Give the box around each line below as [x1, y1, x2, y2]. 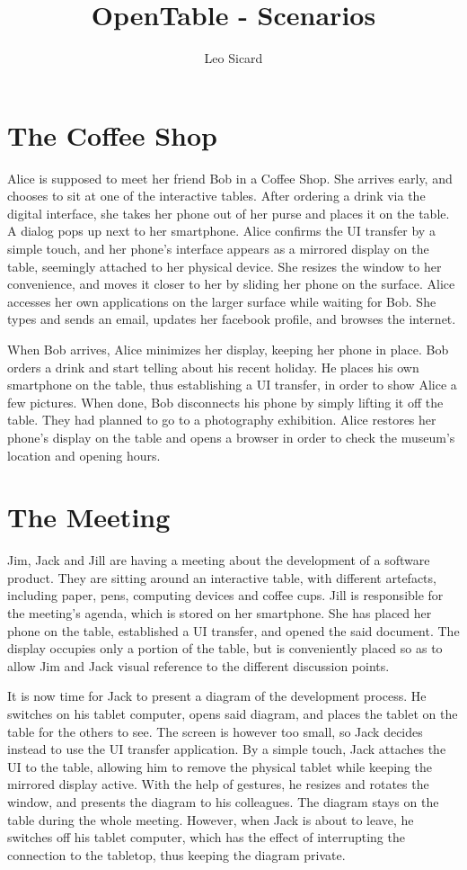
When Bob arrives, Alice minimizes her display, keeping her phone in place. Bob [7, 340, 449, 358]
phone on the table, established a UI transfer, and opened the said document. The [7, 621, 460, 640]
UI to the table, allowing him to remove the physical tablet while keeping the [7, 757, 432, 776]
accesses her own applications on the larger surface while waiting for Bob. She [7, 291, 436, 310]
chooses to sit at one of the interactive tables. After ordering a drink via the [7, 186, 426, 205]
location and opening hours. [7, 445, 161, 464]
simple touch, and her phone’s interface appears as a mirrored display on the [7, 239, 429, 258]
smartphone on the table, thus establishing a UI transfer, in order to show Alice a [7, 375, 457, 394]
